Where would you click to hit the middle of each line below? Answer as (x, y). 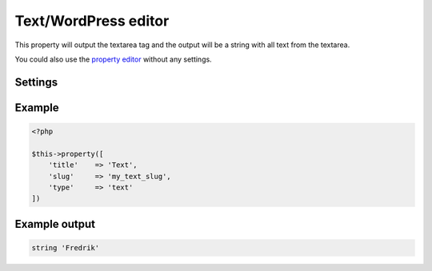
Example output (55, 224)
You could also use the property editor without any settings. (113, 59)
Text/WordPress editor (92, 21)
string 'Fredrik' (66, 247)
